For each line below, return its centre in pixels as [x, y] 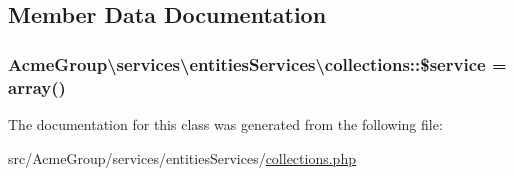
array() [37, 86]
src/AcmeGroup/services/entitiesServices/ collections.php [182, 157]
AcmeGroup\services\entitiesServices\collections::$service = [257, 63]
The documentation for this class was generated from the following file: [225, 123]
